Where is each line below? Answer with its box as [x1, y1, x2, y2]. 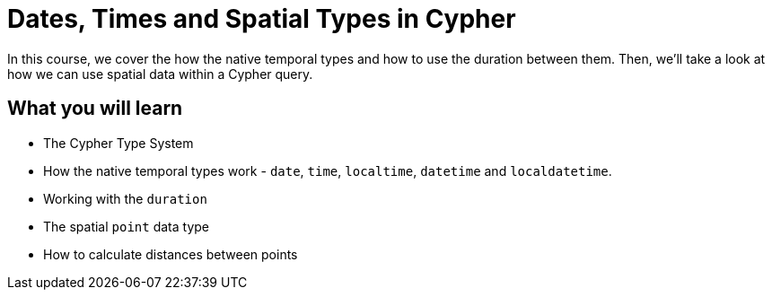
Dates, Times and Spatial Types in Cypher [7, 4, 516, 34]
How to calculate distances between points [43, 246, 298, 262]
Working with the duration [43, 190, 207, 206]
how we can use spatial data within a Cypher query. [7, 66, 313, 82]
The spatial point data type [43, 218, 209, 234]
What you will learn [7, 97, 183, 120]
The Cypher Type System [43, 135, 194, 151]
